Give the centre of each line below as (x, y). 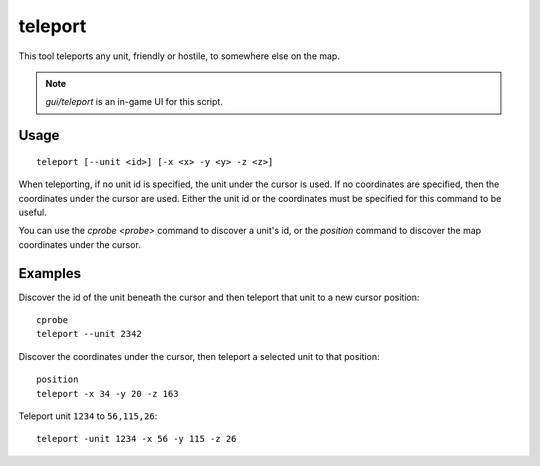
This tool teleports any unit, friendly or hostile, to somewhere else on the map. (179, 56)
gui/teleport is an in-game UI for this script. (134, 102)
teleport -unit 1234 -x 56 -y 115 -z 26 (136, 439)
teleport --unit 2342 (89, 334)
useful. (32, 212)
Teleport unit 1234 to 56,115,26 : (88, 416)
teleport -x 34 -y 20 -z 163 (107, 393)
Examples (50, 273)
